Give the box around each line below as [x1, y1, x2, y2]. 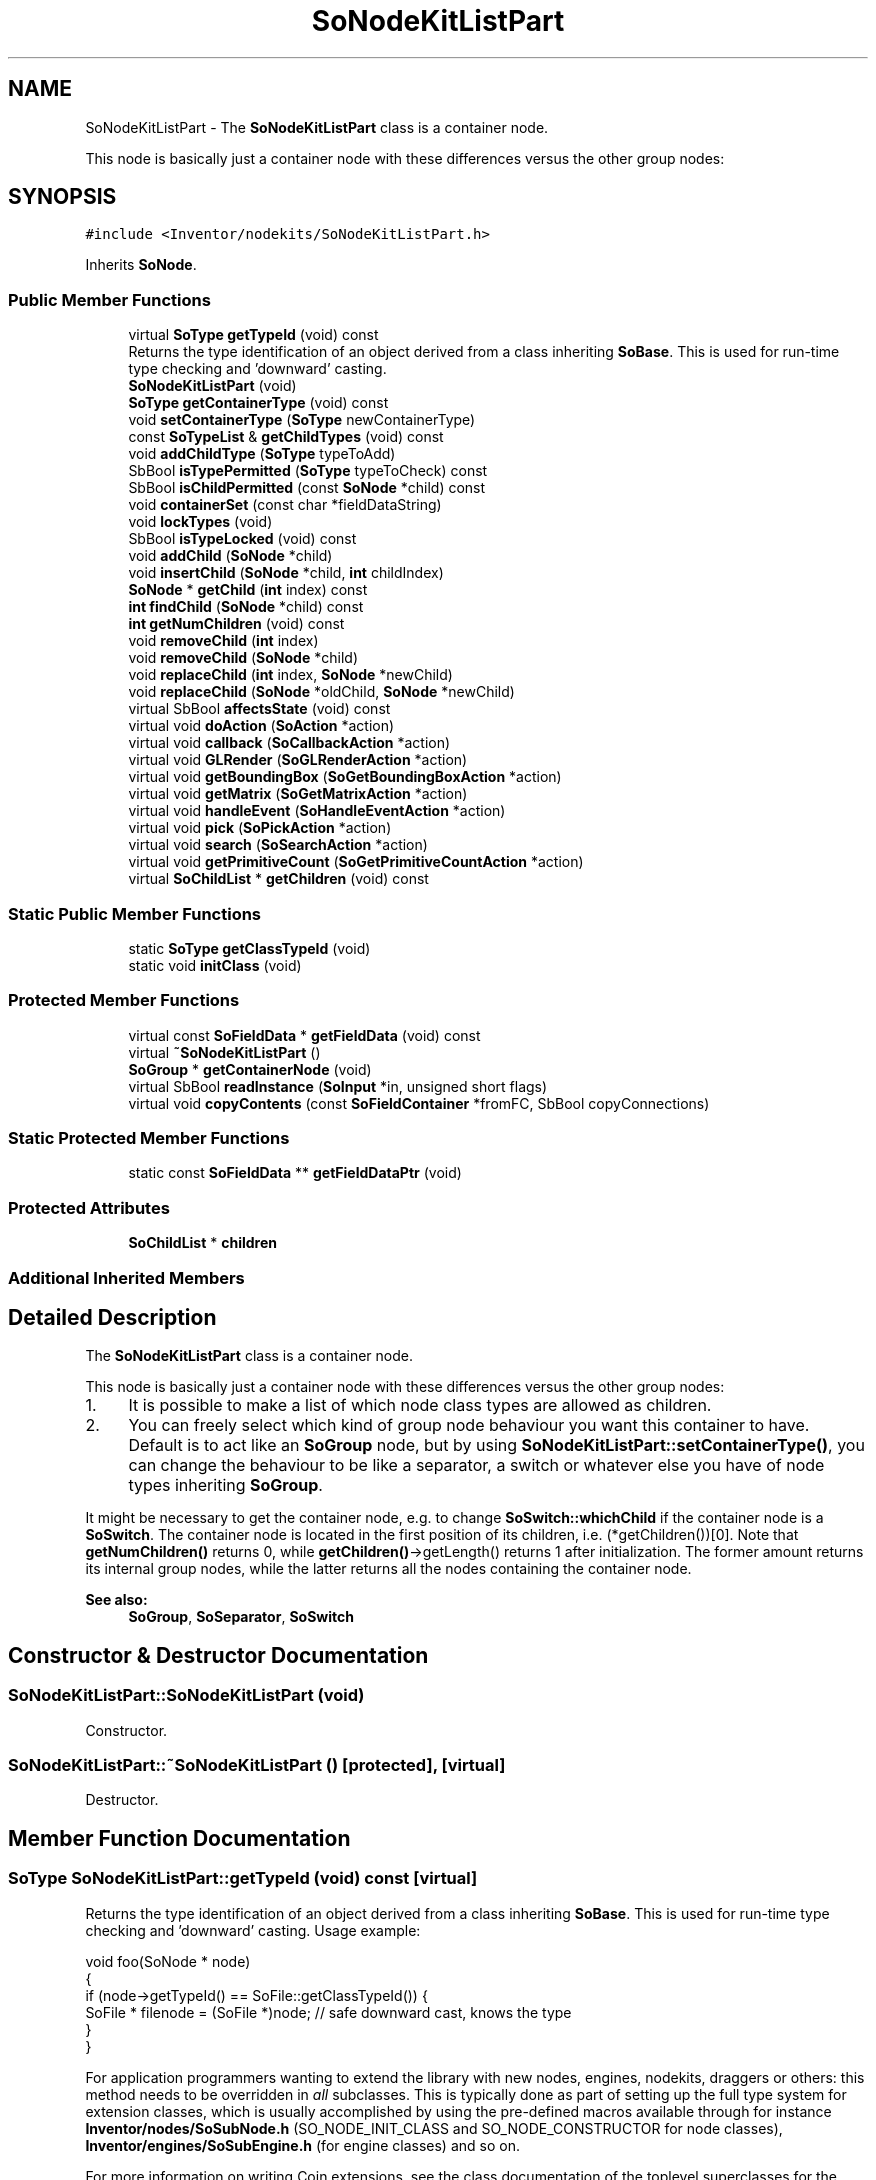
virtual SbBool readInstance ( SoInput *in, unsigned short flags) [128, 1077, 548, 1095]
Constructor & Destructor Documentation [8, 1642, 429, 1668]
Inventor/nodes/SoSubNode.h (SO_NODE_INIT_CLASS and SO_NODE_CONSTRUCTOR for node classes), [85, 2119, 783, 2137]
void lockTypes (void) [128, 513, 273, 531]
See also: [85, 1591, 148, 1609]
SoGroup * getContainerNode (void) [128, 1060, 372, 1078]
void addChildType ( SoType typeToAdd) [128, 445, 396, 463]
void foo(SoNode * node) [85, 1952, 251, 1970]
